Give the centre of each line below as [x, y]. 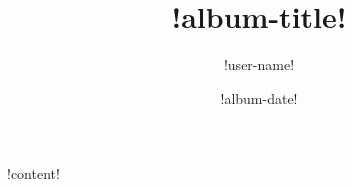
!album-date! [259, 97]
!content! [33, 173]
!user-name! [259, 64]
